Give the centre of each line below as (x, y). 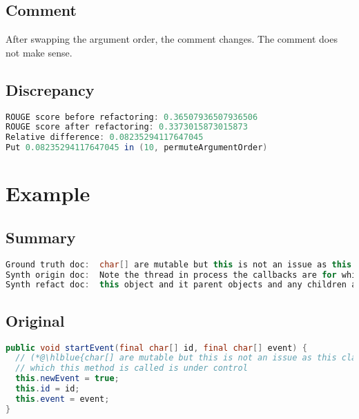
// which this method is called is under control (132, 368)
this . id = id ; (48, 389)
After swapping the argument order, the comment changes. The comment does (172, 39)
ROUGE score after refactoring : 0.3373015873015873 (127, 127)
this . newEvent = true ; (67, 379)
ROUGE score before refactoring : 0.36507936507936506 (132, 117)
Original (35, 320)
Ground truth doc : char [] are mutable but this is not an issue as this (179, 264)
